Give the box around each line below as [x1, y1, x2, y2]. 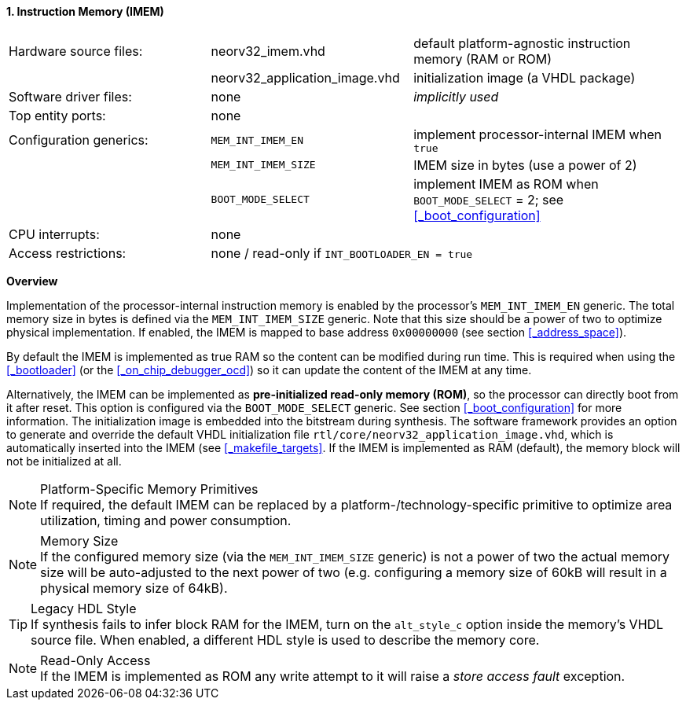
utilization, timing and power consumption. [40, 512, 292, 528]
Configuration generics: [9, 132, 149, 149]
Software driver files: [9, 88, 132, 105]
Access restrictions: [9, 245, 127, 261]
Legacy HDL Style [31, 600, 137, 616]
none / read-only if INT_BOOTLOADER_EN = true [211, 245, 473, 261]
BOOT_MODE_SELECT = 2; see [413, 191, 564, 208]
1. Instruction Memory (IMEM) [6, 5, 164, 18]
